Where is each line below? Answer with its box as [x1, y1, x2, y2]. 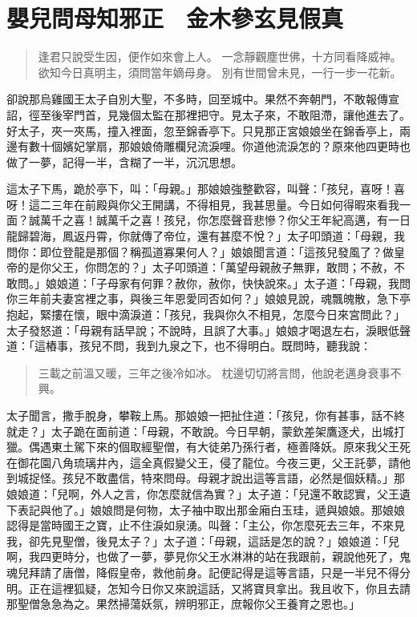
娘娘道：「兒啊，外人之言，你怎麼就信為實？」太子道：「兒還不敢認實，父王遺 [6, 485, 411, 502]
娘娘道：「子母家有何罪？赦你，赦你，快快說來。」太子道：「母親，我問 [45, 274, 411, 291]
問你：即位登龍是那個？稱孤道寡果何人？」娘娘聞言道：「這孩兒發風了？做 [6, 243, 394, 260]
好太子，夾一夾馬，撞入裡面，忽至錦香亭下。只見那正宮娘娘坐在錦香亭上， [6, 122, 399, 139]
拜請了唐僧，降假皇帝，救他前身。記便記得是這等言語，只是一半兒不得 [28, 563, 399, 580]
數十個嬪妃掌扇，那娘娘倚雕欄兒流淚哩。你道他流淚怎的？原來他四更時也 [28, 138, 411, 155]
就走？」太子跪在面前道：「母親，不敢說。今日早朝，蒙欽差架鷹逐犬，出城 [6, 422, 394, 439]
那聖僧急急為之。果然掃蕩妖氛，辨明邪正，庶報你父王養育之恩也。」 [6, 595, 360, 612]
